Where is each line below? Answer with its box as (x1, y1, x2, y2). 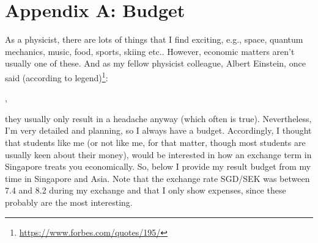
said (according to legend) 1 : (5, 69, 108, 84)
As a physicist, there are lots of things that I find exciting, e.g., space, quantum (5, 33, 303, 46)
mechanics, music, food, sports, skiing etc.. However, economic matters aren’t (5, 45, 295, 57)
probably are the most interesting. (5, 195, 133, 208)
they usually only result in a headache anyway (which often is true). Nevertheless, (5, 112, 312, 125)
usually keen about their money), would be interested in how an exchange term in (5, 148, 312, 161)
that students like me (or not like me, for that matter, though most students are (5, 136, 306, 148)
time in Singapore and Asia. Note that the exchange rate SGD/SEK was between (5, 172, 310, 184)
